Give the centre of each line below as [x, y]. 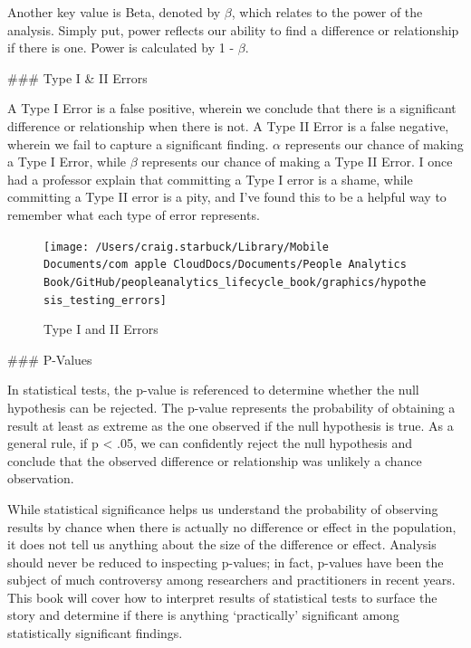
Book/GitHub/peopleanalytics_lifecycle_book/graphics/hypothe [235, 282]
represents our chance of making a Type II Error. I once [297, 162]
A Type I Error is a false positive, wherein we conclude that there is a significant [232, 108]
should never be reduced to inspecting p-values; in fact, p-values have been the [226, 562]
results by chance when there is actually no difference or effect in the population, [232, 526]
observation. [41, 478]
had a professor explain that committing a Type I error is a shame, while [210, 179]
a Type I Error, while [67, 162]
